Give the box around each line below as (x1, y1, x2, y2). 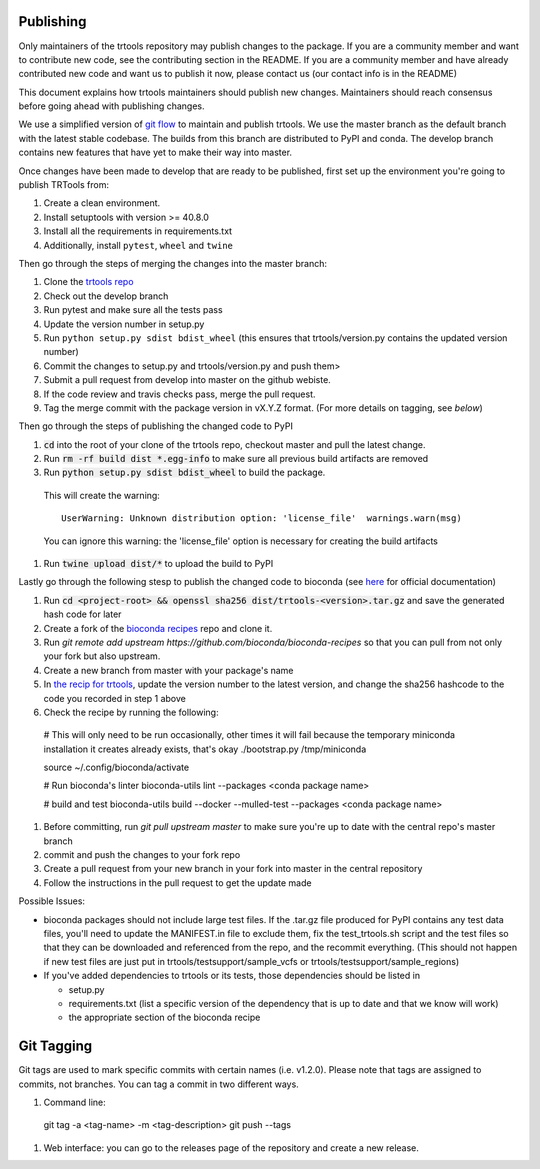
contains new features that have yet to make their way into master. (18, 146, 293, 159)
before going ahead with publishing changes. (18, 100, 205, 112)
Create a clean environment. (43, 197, 161, 209)
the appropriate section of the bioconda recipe (68, 1011, 261, 1024)
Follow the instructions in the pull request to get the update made (43, 876, 312, 889)
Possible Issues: (18, 895, 85, 907)
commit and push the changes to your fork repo (43, 849, 241, 861)
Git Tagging (18, 1038, 93, 1055)
